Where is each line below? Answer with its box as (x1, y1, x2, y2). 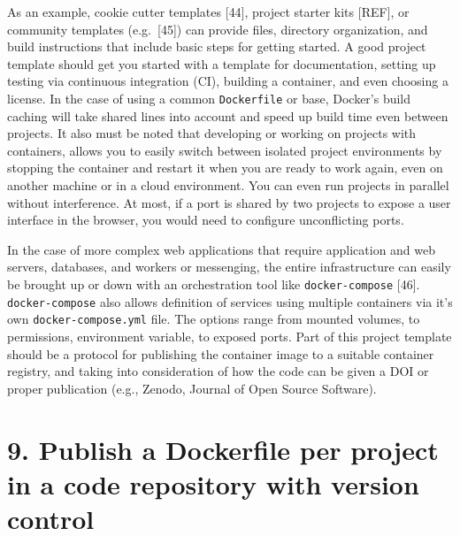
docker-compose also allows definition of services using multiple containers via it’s (7, 292, 453, 310)
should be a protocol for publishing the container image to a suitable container (7, 344, 434, 363)
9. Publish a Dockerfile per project (7, 431, 439, 467)
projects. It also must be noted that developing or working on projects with (7, 124, 417, 142)
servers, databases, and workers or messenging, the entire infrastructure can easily (7, 257, 451, 276)
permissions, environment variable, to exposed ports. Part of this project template (7, 326, 452, 345)
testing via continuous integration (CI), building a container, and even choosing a (7, 72, 448, 90)
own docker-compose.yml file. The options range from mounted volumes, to (7, 310, 420, 328)
